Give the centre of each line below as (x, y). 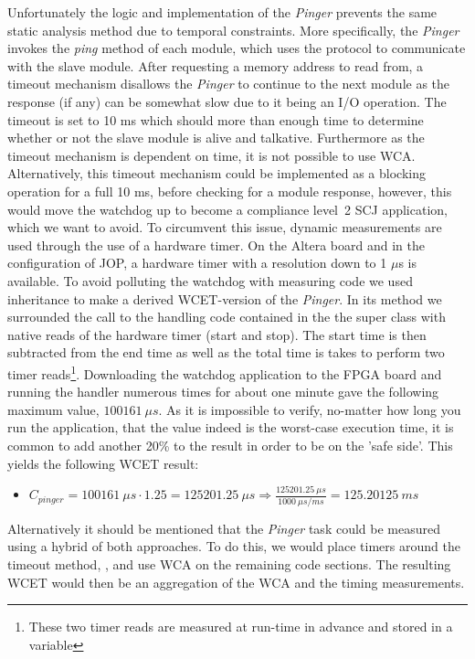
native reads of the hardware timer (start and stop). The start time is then (217, 334)
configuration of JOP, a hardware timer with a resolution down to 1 (197, 263)
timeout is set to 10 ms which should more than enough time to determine (216, 119)
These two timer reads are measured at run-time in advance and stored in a (241, 627)
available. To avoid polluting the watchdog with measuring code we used (210, 280)
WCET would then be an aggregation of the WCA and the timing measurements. (236, 582)
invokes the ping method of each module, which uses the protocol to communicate (237, 48)
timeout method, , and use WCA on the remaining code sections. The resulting (229, 563)
